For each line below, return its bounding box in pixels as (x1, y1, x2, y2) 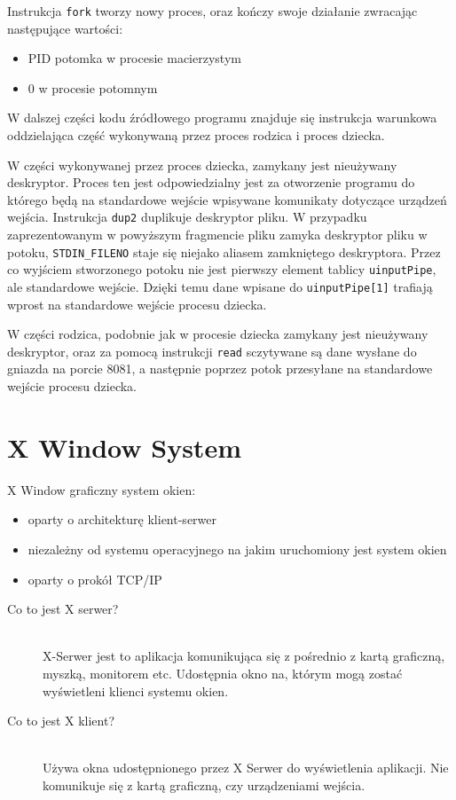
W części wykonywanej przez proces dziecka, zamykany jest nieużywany (7, 155, 397, 174)
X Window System (7, 428, 241, 465)
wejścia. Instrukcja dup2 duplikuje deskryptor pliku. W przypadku (7, 208, 367, 226)
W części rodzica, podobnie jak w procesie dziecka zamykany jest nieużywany (7, 325, 428, 343)
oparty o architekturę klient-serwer (28, 510, 217, 529)
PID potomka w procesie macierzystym (28, 49, 241, 67)
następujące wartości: (7, 19, 123, 37)
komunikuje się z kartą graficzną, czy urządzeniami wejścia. (43, 775, 366, 794)
